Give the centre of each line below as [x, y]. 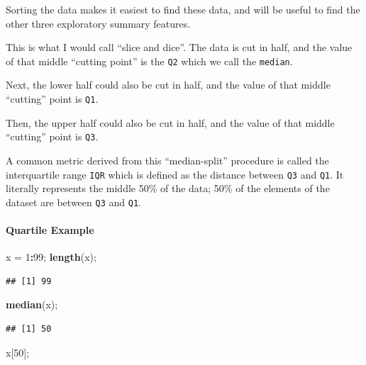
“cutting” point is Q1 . [52, 99]
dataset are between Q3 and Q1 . [73, 202]
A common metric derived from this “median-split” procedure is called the [167, 160]
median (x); [32, 304]
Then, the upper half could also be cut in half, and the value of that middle [170, 122]
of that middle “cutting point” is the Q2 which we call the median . [149, 61]
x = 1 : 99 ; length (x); [51, 257]
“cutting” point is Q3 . [52, 136]
